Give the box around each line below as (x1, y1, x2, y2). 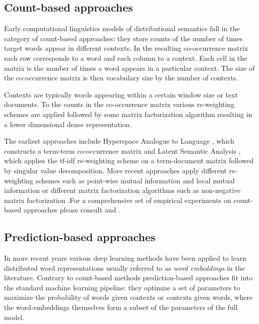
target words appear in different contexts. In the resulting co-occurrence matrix (4, 43, 248, 53)
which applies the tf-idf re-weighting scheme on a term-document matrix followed (4, 155, 254, 166)
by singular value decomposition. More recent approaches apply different (4, 165, 227, 175)
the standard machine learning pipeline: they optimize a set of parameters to (4, 282, 240, 292)
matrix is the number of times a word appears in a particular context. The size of (4, 62, 255, 73)
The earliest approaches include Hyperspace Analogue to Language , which (4, 136, 234, 146)
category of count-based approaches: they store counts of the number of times (4, 33, 243, 43)
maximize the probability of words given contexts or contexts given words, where (4, 292, 253, 302)
